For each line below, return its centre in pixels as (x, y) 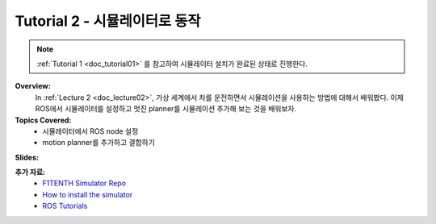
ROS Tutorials (65, 206)
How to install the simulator (88, 194)
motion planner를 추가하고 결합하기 (99, 143)
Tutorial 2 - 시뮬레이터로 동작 (108, 21)
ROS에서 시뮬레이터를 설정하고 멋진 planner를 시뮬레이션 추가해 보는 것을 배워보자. (166, 109)
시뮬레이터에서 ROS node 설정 (90, 131)
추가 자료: (30, 172)
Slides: (27, 157)
